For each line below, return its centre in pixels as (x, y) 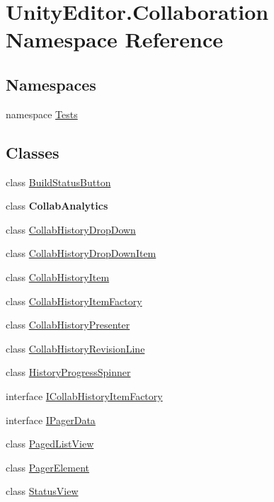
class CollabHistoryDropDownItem (81, 253)
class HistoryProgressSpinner (68, 372)
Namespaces (51, 84)
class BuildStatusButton (58, 182)
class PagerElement (48, 467)
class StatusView (42, 491)
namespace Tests (42, 114)
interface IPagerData (51, 420)
